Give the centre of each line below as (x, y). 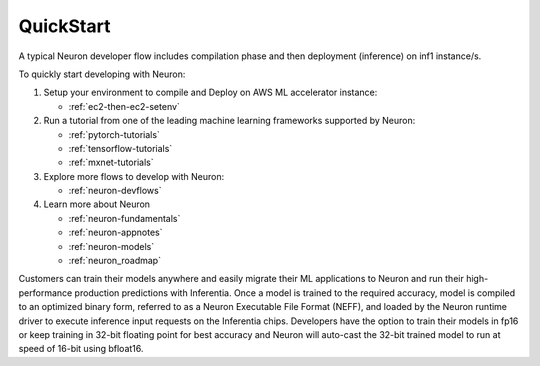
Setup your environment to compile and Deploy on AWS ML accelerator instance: (210, 92)
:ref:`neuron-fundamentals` (124, 218)
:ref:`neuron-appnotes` (116, 232)
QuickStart (64, 26)
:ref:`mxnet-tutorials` (111, 162)
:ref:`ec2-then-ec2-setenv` (124, 106)
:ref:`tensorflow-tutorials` (120, 148)
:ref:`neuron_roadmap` (115, 261)
